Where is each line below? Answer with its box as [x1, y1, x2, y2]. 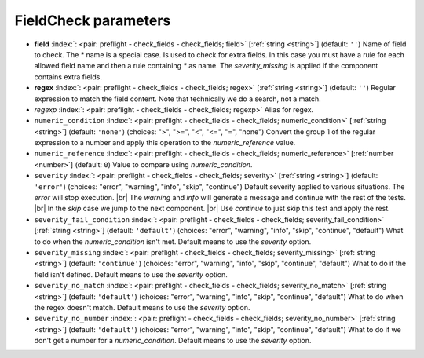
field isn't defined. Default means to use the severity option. [34, 269, 228, 279]
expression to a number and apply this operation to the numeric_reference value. [34, 138, 296, 148]
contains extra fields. [34, 71, 102, 82]
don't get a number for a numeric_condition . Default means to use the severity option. [34, 336, 312, 345]
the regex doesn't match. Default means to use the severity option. [34, 302, 250, 312]
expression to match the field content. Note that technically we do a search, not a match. [34, 94, 321, 104]
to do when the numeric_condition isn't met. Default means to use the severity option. [34, 236, 312, 247]
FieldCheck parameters [14, 12, 171, 29]
